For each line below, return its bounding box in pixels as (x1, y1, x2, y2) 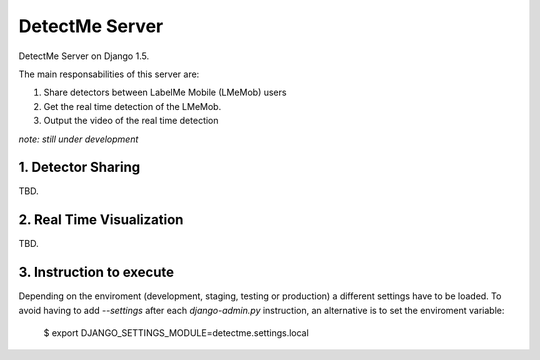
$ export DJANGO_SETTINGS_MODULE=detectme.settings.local (43, 327, 309, 339)
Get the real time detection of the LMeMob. (43, 100, 222, 112)
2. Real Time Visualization (18, 211, 184, 229)
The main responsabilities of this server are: (18, 68, 200, 80)
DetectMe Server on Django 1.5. (18, 50, 150, 62)
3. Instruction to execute (18, 264, 175, 281)
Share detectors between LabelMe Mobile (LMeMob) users (43, 86, 287, 99)
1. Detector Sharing (18, 159, 141, 176)
